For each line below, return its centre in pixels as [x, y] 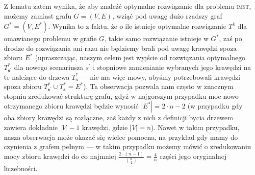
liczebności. [21, 168]
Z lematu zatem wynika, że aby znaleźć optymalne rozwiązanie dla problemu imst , [127, 6]
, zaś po [230, 38]
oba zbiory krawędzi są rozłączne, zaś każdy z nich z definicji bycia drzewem [119, 118]
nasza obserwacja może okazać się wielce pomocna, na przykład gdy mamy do [121, 137]
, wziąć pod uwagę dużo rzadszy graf [167, 15]
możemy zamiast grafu [38, 15]
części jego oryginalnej [193, 156]
